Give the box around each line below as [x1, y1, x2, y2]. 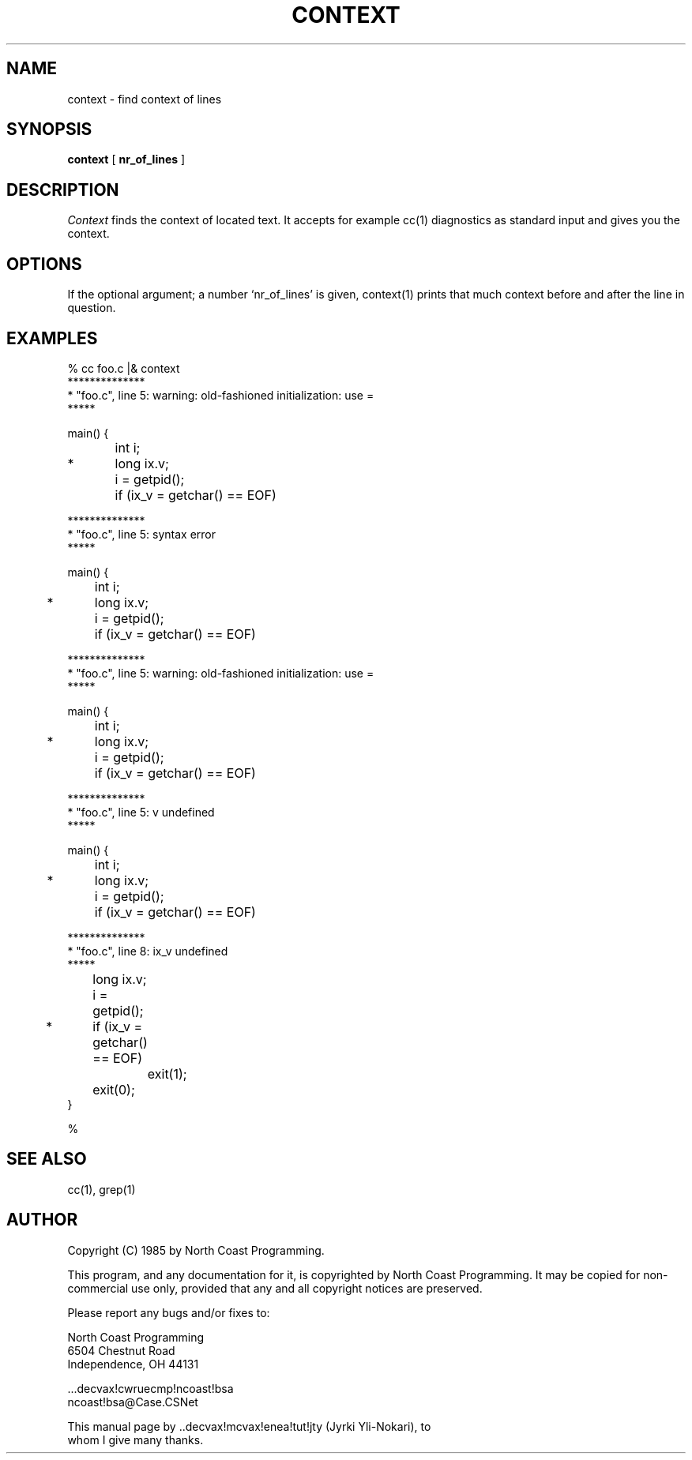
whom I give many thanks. [67, 1432, 204, 1447]
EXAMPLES [6, 328, 98, 348]
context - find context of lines [67, 92, 222, 106]
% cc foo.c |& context [67, 361, 180, 375]
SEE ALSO [6, 1149, 87, 1169]
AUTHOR [6, 1210, 78, 1230]
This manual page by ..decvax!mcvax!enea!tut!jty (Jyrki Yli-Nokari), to [67, 1419, 431, 1433]
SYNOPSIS [6, 119, 92, 140]
